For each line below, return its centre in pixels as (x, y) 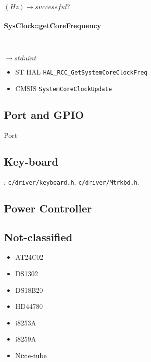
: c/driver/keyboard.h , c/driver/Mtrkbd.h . (72, 181)
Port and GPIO (44, 115)
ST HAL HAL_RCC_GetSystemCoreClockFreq (81, 72)
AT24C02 (29, 257)
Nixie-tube (31, 355)
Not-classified (38, 237)
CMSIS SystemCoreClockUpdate (64, 88)
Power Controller (48, 208)
